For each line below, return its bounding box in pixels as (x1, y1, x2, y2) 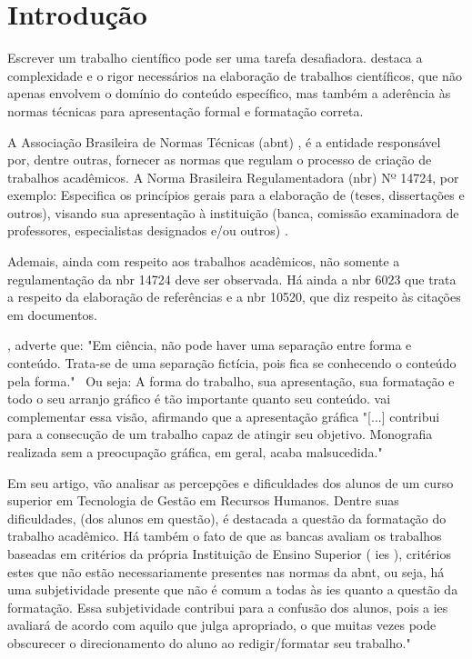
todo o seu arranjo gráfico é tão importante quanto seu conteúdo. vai (7, 389, 391, 408)
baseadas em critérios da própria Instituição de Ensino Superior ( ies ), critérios (7, 544, 451, 563)
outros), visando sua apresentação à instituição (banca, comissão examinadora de (7, 203, 459, 222)
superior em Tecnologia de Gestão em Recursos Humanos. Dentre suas (7, 491, 399, 510)
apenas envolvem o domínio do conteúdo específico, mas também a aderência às (7, 84, 451, 103)
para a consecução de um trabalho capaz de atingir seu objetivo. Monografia (7, 424, 433, 444)
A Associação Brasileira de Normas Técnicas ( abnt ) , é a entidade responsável (7, 132, 441, 151)
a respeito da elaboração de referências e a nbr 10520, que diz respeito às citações (7, 287, 461, 306)
